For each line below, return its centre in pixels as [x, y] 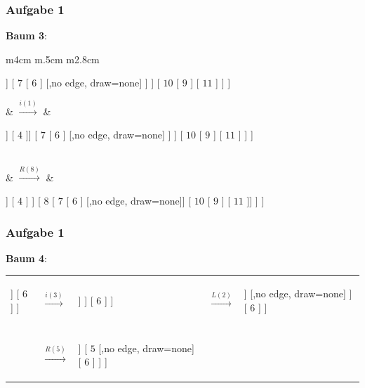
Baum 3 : [26, 35]
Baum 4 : [26, 258]
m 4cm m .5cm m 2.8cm [53, 59]
